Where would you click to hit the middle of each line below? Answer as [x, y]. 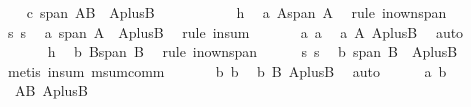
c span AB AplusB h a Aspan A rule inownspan [236, 12]
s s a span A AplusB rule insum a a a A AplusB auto [235, 31]
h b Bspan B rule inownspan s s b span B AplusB [252, 51]
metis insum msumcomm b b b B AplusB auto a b [227, 70]
